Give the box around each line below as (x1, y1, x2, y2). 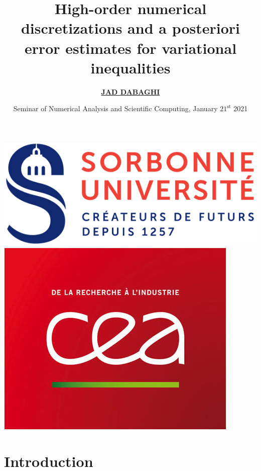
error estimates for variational (24, 37, 237, 58)
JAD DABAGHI (101, 86, 160, 97)
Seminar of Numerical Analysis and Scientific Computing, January (13, 103, 218, 114)
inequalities (90, 57, 171, 77)
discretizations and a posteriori (21, 18, 240, 38)
